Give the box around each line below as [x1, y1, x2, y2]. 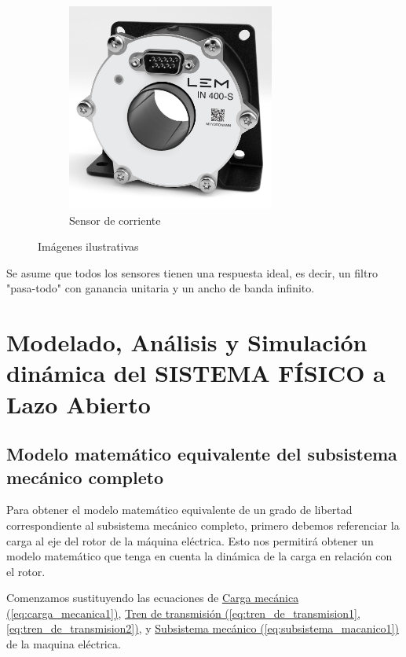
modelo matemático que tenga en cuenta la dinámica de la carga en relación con [6, 548, 393, 564]
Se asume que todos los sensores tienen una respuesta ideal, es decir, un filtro [6, 264, 378, 281]
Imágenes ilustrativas [38, 238, 139, 255]
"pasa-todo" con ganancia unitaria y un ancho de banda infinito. [6, 280, 315, 296]
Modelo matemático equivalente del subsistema [6, 442, 397, 466]
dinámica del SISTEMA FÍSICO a [6, 357, 386, 389]
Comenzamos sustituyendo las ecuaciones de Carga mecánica [6, 589, 299, 606]
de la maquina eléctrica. [6, 636, 121, 652]
